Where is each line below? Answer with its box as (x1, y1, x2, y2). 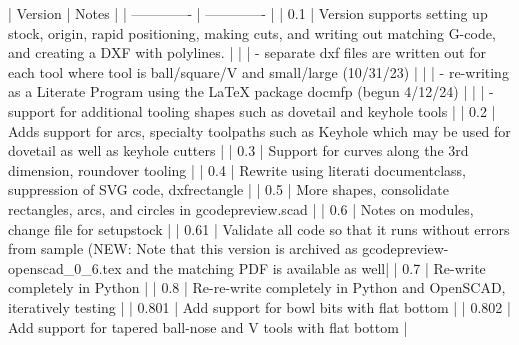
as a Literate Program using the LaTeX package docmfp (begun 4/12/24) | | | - (8, 81, 494, 102)
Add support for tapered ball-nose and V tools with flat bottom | (8, 316, 408, 337)
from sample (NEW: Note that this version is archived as (8, 238, 358, 259)
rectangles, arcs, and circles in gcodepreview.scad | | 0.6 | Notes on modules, (8, 198, 474, 219)
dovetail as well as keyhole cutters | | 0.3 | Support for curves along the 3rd (8, 140, 469, 161)
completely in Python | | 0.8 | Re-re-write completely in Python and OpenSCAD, (8, 277, 506, 298)
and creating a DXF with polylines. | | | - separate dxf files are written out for (8, 42, 486, 63)
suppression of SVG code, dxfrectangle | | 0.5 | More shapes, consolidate (8, 179, 449, 200)
